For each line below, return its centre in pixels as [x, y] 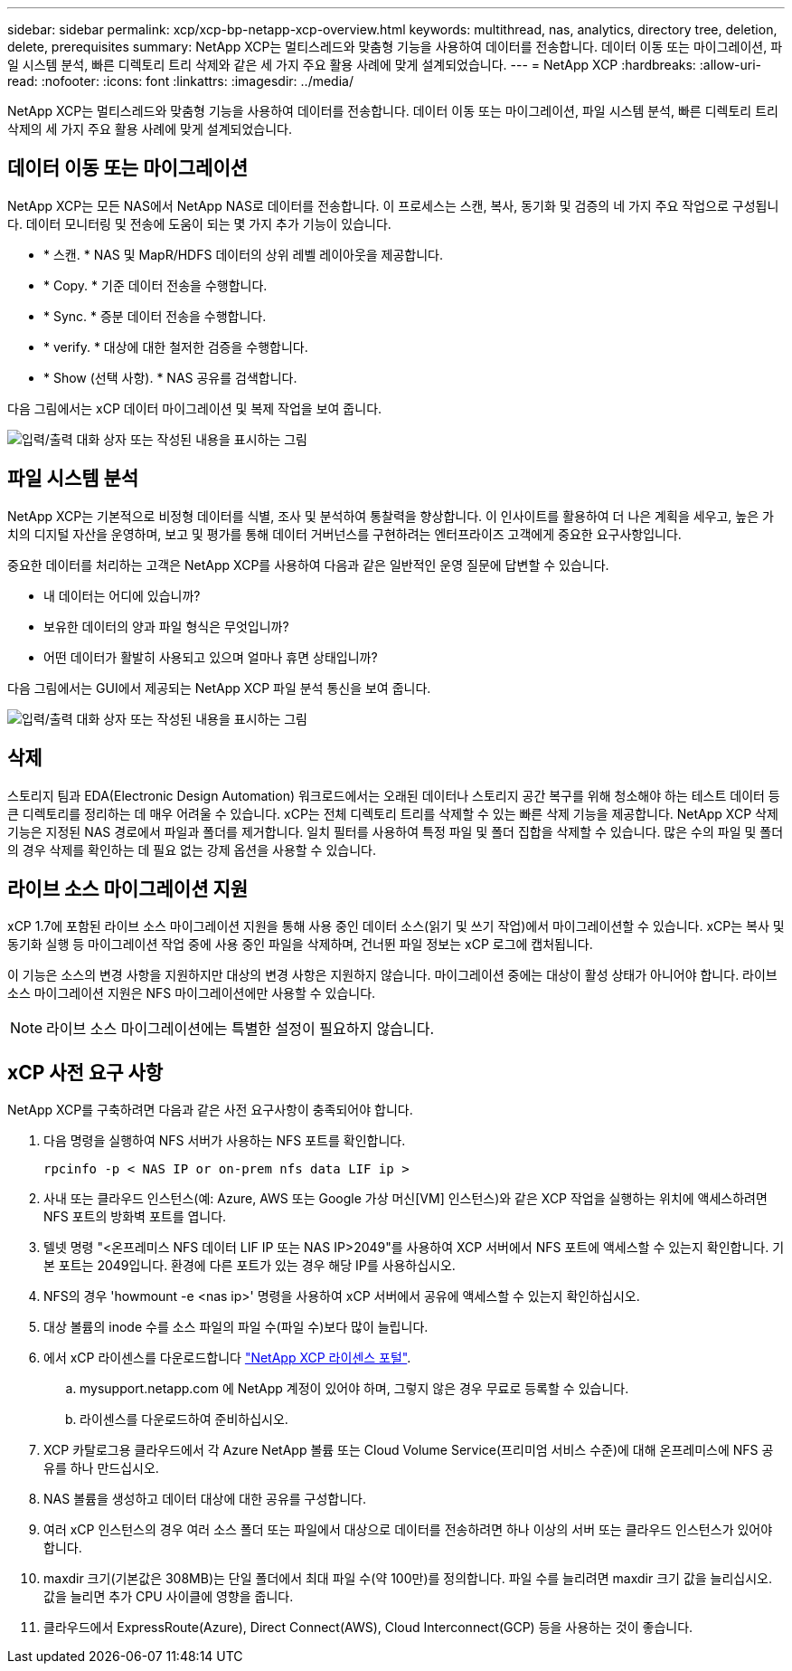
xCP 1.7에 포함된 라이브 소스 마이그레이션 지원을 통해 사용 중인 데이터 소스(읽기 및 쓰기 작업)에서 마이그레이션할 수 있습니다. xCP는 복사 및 [396, 926]
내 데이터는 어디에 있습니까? [122, 595]
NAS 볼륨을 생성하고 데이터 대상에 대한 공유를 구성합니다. [205, 1499]
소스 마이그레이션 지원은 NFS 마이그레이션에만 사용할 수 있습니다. [192, 993]
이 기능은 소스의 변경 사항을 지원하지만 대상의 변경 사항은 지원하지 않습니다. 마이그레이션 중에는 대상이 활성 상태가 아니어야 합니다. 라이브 [392, 975]
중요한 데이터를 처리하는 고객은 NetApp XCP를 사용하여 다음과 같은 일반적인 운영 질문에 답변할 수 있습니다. [308, 565]
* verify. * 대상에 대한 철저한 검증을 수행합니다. [176, 347]
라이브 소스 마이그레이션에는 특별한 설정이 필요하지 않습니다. [240, 1029]
